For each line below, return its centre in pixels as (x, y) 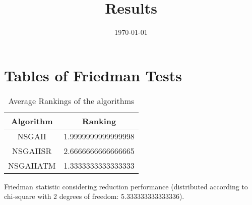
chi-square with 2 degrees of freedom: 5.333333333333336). (94, 196)
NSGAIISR (32, 150)
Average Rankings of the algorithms (71, 100)
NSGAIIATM (32, 165)
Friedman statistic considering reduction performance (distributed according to (126, 186)
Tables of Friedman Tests (93, 75)
